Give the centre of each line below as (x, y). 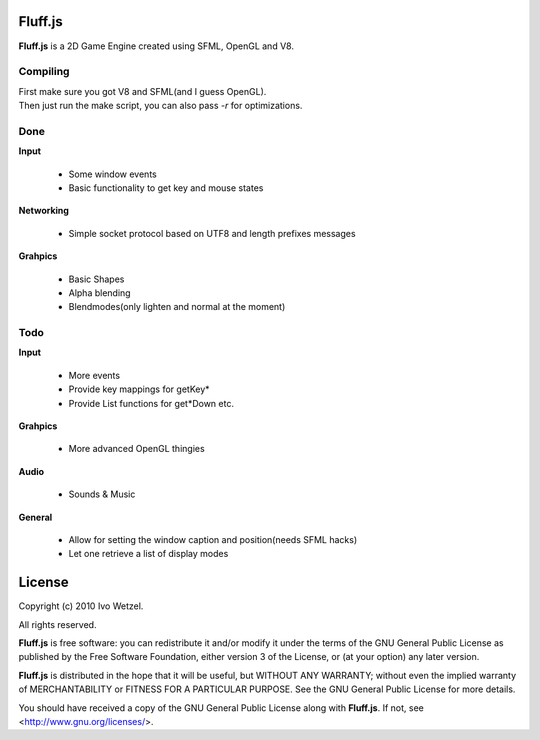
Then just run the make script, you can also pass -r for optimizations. (160, 106)
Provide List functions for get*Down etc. (151, 403)
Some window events (112, 174)
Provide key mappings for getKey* (139, 389)
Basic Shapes (96, 279)
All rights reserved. (57, 624)
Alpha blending (99, 292)
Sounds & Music (102, 494)
